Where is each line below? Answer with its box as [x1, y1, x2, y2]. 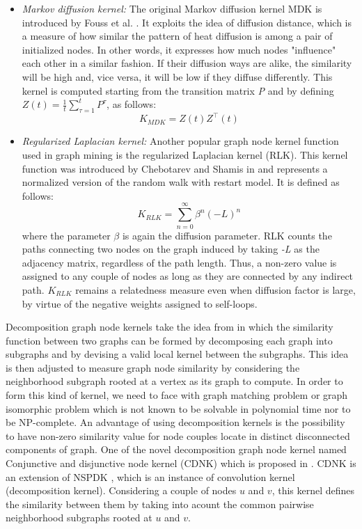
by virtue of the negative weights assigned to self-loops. [22, 296, 258, 310]
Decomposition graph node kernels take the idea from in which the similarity [6, 319, 333, 334]
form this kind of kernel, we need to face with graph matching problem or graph [6, 388, 348, 402]
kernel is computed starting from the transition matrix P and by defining [22, 83, 334, 97]
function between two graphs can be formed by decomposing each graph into [6, 333, 333, 347]
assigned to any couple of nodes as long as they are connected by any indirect [22, 269, 354, 283]
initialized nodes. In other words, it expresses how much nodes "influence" [22, 42, 336, 56]
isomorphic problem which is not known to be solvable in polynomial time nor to [6, 401, 351, 416]
